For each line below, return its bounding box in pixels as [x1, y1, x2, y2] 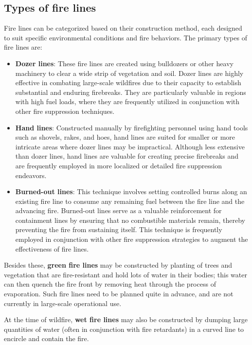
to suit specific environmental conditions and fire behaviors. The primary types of [4, 32, 247, 42]
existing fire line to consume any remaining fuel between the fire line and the [15, 196, 245, 206]
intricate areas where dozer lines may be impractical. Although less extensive [15, 141, 245, 151]
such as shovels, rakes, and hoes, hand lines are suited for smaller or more [15, 132, 235, 142]
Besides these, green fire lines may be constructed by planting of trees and [4, 260, 233, 270]
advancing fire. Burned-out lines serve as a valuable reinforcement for [15, 205, 222, 216]
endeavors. [15, 170, 47, 180]
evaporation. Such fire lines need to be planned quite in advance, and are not [4, 289, 234, 299]
